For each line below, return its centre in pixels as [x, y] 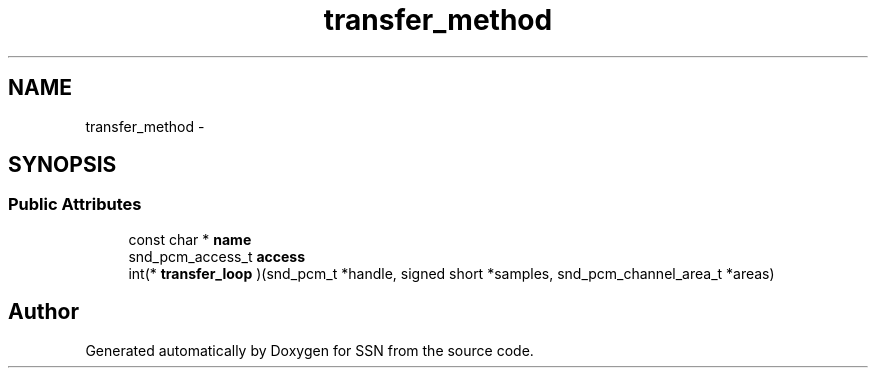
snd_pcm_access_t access [217, 256]
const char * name [190, 239]
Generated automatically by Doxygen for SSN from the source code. [309, 350]
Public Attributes [75, 204]
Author [43, 312]
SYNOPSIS [62, 165]
